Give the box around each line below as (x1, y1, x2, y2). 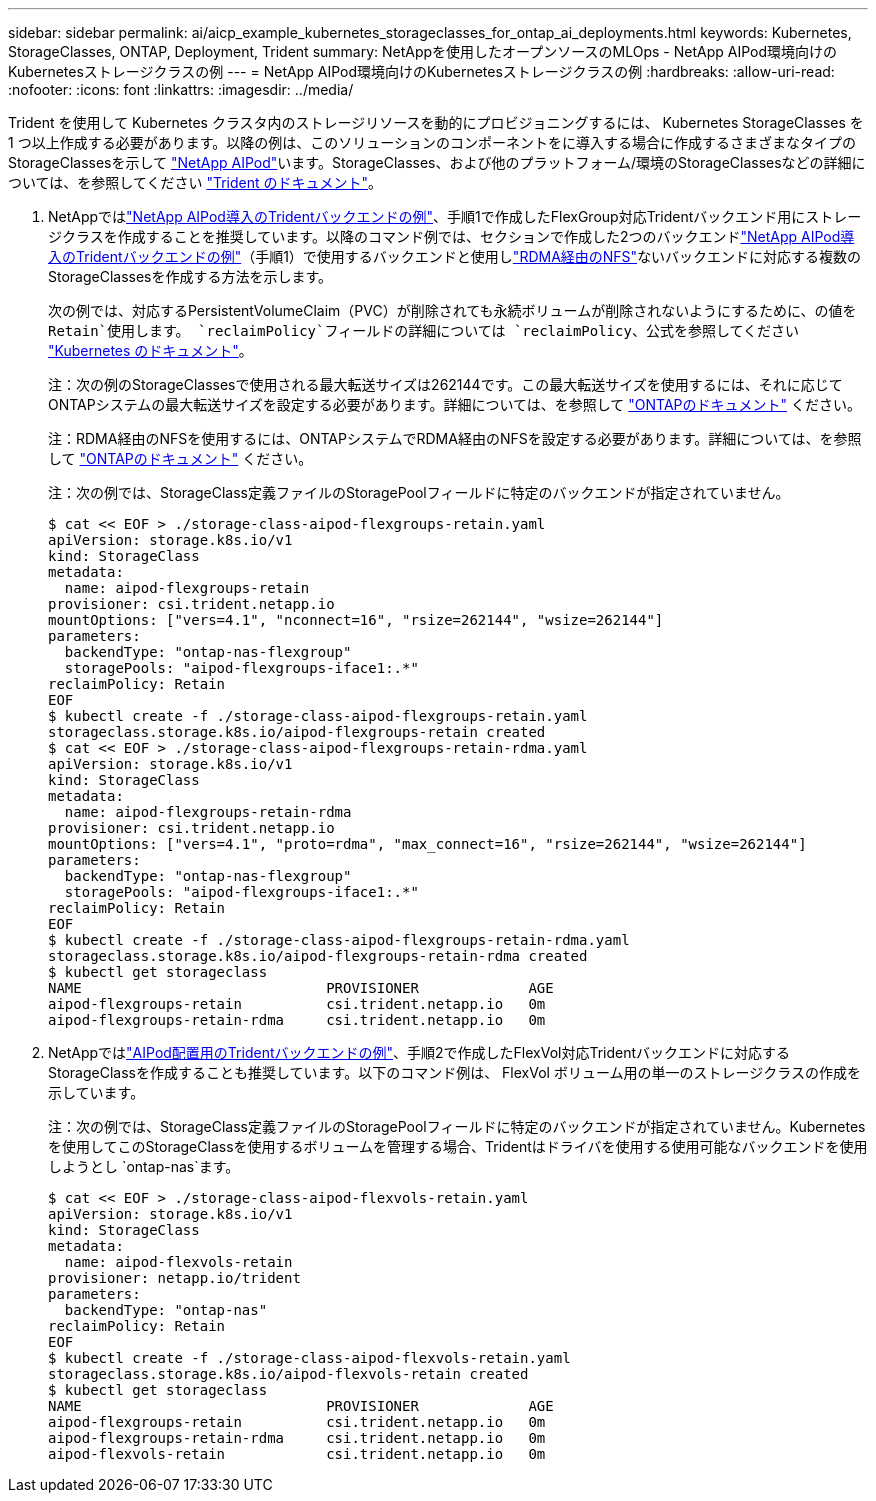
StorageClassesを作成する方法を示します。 (48, 268, 333, 285)
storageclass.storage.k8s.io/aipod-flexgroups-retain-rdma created (48, 948, 588, 964)
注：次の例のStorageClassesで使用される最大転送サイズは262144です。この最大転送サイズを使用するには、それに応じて (48, 376, 843, 393)
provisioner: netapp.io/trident (48, 1270, 301, 1286)
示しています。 (48, 1084, 145, 1101)
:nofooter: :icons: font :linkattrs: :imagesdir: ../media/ (8, 81, 354, 98)
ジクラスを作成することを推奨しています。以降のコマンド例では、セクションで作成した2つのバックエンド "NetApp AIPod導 (48, 228, 855, 245)
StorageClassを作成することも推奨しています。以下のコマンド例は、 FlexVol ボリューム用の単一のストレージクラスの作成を (48, 1064, 861, 1081)
